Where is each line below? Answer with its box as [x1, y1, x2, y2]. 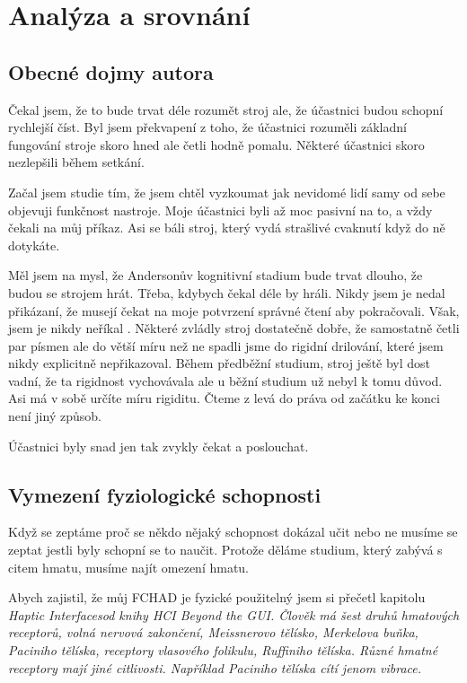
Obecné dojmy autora [8, 57, 214, 85]
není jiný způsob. [8, 407, 101, 425]
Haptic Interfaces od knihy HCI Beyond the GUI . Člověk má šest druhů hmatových [8, 605, 460, 624]
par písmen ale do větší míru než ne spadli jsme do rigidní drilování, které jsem [8, 336, 444, 355]
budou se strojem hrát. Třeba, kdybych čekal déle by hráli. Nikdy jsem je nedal [8, 283, 445, 302]
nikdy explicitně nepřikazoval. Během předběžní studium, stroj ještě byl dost [8, 354, 431, 372]
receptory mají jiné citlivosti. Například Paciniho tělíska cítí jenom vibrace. [8, 658, 422, 677]
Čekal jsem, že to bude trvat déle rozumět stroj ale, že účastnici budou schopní [8, 100, 444, 118]
